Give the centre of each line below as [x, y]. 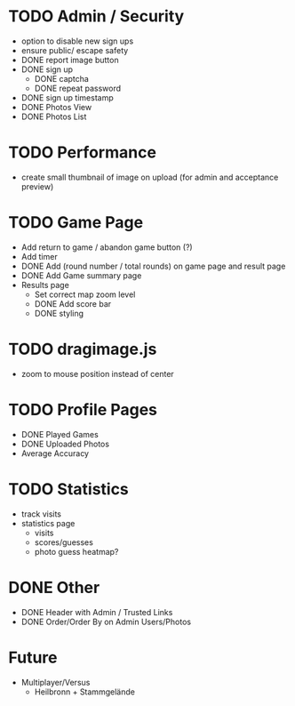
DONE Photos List [54, 116]
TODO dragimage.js [83, 349]
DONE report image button [70, 60]
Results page [45, 285]
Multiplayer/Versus [56, 682]
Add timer [40, 256]
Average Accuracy [55, 453]
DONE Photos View [56, 107]
